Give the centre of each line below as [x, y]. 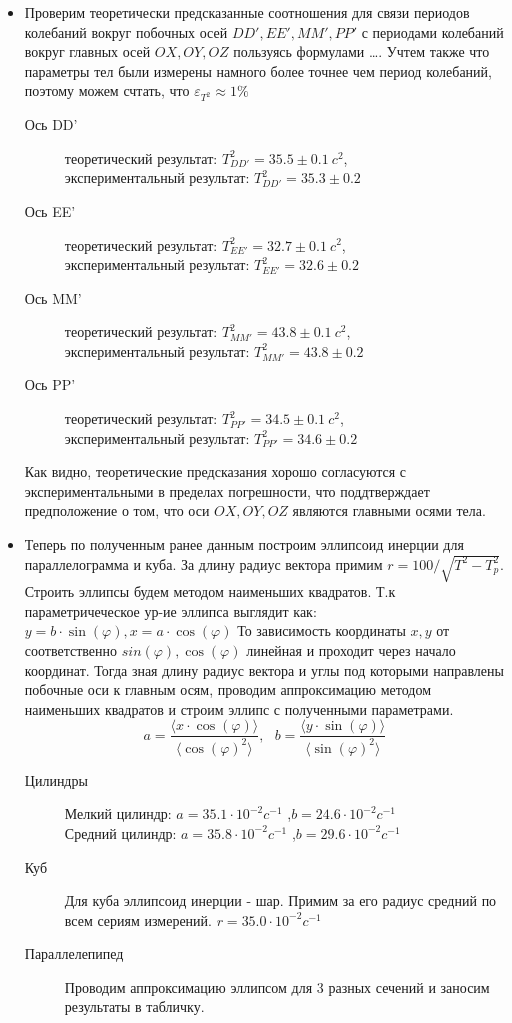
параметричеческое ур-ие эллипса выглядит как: [170, 610]
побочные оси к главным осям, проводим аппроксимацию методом [228, 689]
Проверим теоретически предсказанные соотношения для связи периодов [247, 12]
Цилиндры [56, 779]
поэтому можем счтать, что [107, 90]
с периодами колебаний [432, 31]
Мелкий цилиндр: [118, 813]
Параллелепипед [74, 953]
